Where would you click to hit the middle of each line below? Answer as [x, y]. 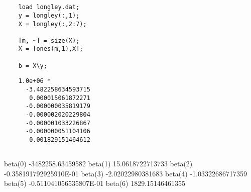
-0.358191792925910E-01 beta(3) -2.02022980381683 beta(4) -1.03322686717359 [125, 173]
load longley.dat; [49, 7]
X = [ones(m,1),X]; [51, 49]
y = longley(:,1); [49, 15]
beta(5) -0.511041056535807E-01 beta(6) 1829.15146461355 [95, 183]
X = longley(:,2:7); [52, 24]
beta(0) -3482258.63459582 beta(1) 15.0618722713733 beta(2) [98, 164]
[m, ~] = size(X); [49, 40]
